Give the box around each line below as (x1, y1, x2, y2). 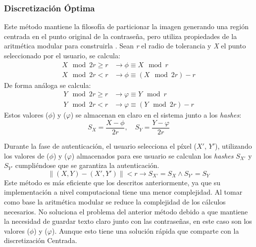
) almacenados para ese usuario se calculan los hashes (71, 150, 234, 161)
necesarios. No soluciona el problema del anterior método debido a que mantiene (4, 206, 248, 216)
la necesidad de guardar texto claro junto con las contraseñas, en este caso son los (4, 216, 252, 226)
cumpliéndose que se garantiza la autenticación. (15, 160, 159, 170)
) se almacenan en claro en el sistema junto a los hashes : (70, 110, 242, 120)
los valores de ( (4, 150, 50, 161)
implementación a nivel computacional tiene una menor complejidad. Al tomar (4, 187, 243, 197)
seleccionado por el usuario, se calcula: (4, 50, 120, 60)
